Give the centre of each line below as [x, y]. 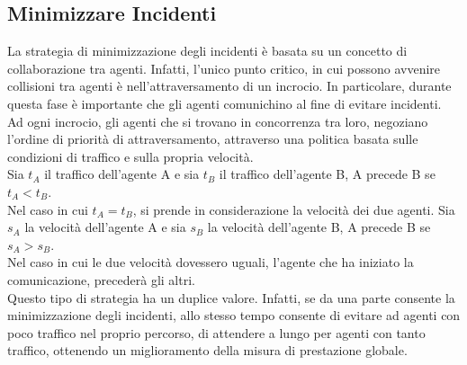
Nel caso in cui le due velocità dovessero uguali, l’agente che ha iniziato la [211, 262]
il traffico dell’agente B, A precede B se [327, 174]
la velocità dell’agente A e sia [105, 227]
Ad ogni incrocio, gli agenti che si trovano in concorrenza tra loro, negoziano [218, 121]
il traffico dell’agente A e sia [122, 174]
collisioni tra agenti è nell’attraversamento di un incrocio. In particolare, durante [229, 86]
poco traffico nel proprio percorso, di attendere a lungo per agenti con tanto [216, 332]
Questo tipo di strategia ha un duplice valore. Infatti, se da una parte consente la [231, 297]
